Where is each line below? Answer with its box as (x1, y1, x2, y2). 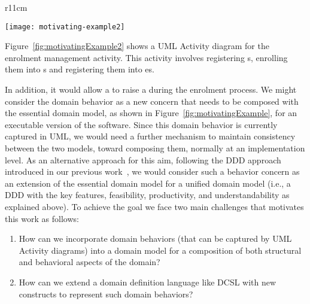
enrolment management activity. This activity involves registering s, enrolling (5, 51, 288, 63)
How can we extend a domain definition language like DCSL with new (19, 275, 276, 288)
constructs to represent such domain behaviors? (19, 287, 193, 300)
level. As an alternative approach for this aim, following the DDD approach (5, 153, 281, 166)
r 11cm (5, 1, 28, 13)
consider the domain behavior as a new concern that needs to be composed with (5, 95, 299, 107)
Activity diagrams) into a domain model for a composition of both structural (19, 244, 302, 256)
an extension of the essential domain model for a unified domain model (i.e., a (5, 177, 291, 189)
